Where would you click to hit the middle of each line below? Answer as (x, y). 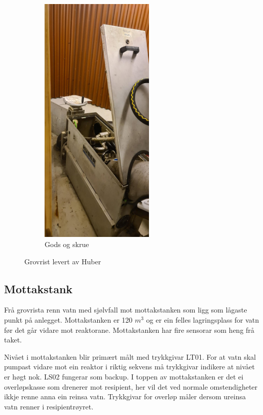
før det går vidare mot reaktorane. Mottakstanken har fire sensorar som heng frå (129, 330)
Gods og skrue (67, 244)
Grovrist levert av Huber (63, 261)
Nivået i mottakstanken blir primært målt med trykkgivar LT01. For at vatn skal (130, 356)
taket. (13, 340)
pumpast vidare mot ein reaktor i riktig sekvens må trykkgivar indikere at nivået (129, 367)
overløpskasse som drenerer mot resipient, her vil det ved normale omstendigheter (131, 386)
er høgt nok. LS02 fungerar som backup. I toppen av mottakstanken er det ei (124, 376)
